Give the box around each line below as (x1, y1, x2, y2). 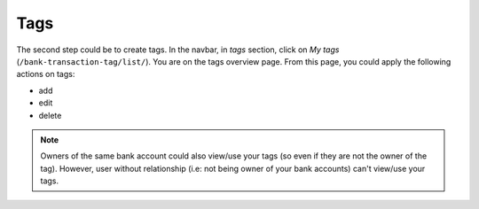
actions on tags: (16, 69, 75, 80)
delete (38, 110, 62, 120)
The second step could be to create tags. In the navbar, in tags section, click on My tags (16, 44, 340, 55)
